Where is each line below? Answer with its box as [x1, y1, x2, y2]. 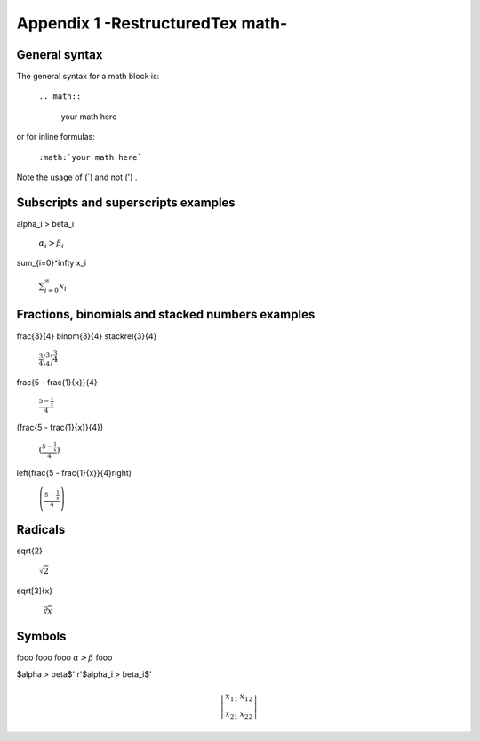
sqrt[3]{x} [16, 585, 53, 596]
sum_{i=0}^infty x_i [16, 258, 87, 269]
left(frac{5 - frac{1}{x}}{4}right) [16, 467, 132, 478]
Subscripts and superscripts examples [16, 195, 236, 210]
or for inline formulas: [16, 132, 95, 142]
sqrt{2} [16, 545, 44, 556]
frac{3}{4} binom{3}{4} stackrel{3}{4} [16, 330, 157, 342]
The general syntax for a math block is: [16, 71, 160, 82]
